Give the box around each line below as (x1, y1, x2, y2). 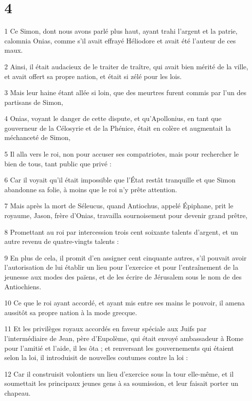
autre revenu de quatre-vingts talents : (4, 236, 119, 246)
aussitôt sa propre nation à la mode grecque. (4, 307, 137, 317)
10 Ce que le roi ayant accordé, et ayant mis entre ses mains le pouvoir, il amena (4, 298, 245, 308)
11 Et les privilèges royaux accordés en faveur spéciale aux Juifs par (4, 323, 207, 334)
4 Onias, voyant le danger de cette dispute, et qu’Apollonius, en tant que (4, 113, 222, 123)
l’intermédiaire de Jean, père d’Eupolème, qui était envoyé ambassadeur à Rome (4, 333, 244, 343)
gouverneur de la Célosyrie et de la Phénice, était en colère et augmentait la (4, 122, 231, 133)
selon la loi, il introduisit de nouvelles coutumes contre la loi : (4, 352, 188, 362)
